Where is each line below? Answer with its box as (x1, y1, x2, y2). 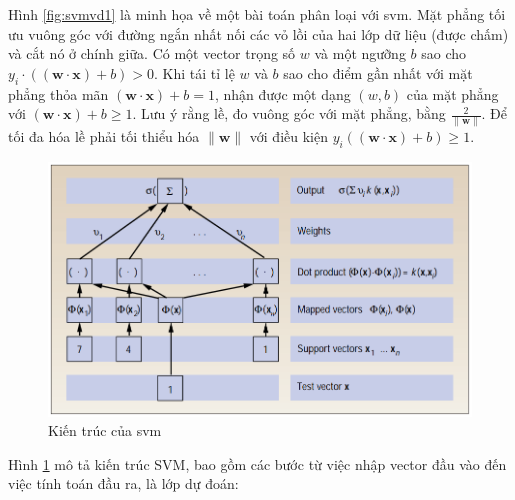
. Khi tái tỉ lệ (154, 62, 235, 83)
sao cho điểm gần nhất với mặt (283, 62, 473, 83)
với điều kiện (249, 126, 328, 147)
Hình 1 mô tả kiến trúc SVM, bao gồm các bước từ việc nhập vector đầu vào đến (8, 453, 507, 474)
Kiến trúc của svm (48, 420, 162, 441)
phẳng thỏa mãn (8, 83, 109, 104)
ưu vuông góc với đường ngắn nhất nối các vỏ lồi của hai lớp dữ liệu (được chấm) (8, 23, 509, 44)
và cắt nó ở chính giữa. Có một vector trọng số (8, 43, 296, 64)
